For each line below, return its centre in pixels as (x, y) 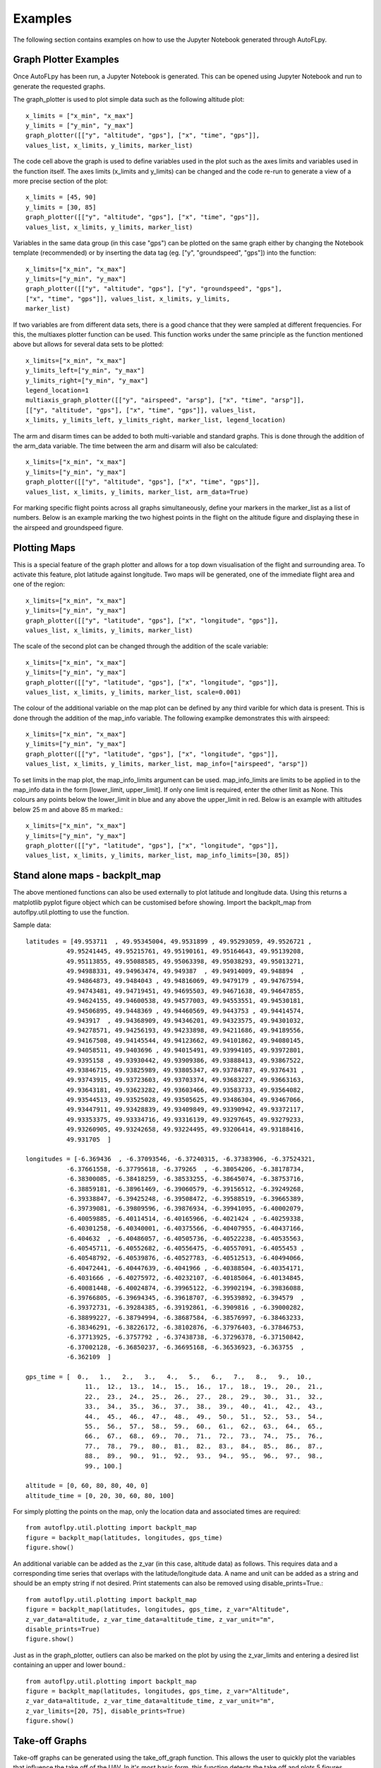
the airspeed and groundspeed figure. (68, 528)
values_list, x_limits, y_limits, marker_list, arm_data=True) (137, 492)
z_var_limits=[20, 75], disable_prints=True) (106, 1711)
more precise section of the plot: (61, 181)
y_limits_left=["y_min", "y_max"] (85, 371)
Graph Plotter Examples (66, 60)
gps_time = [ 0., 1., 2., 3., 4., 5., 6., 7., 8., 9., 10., (169, 1377)
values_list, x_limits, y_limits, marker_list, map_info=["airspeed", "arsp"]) (167, 764)
